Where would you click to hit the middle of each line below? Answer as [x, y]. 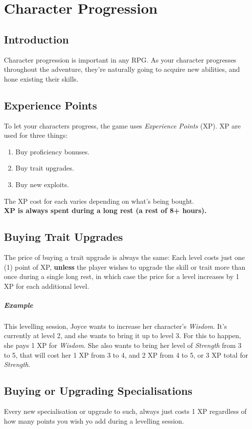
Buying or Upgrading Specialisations [98, 391]
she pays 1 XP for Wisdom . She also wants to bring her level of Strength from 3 [123, 345]
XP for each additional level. [47, 286]
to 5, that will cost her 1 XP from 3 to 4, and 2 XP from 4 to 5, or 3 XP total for [126, 354]
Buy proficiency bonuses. [52, 151]
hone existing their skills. [41, 78]
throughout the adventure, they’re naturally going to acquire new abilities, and [122, 69]
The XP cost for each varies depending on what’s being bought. [99, 201]
